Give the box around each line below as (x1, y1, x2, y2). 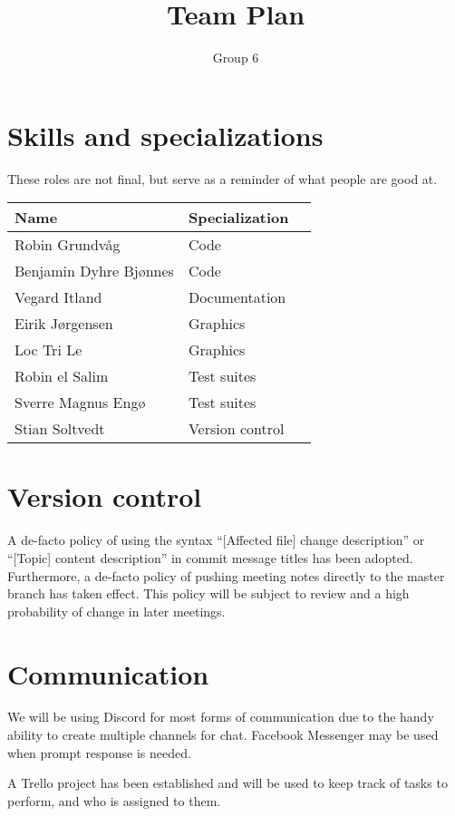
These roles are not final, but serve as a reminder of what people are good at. (7, 169, 438, 188)
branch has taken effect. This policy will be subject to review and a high (7, 584, 410, 603)
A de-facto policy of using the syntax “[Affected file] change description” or (7, 530, 425, 549)
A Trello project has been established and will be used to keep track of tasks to (7, 773, 448, 792)
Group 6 (212, 48, 259, 67)
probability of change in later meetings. (7, 601, 226, 620)
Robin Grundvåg (15, 234, 121, 256)
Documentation (188, 287, 286, 308)
